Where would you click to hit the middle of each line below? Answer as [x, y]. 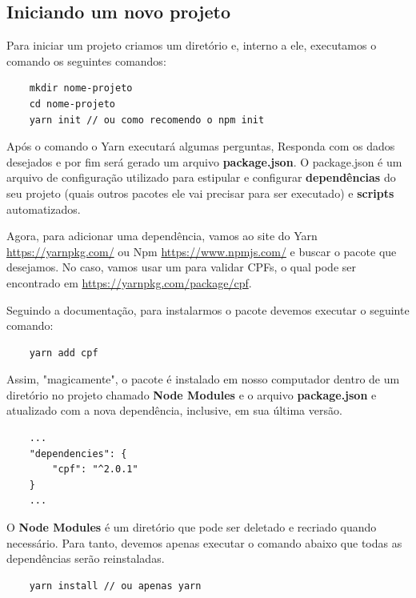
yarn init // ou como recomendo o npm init [147, 120]
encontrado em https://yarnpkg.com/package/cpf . [129, 282]
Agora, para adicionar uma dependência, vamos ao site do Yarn [162, 236]
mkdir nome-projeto [81, 88]
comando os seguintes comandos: [86, 60]
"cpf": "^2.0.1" [95, 470]
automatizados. [44, 209]
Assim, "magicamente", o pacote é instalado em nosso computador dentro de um [203, 379]
